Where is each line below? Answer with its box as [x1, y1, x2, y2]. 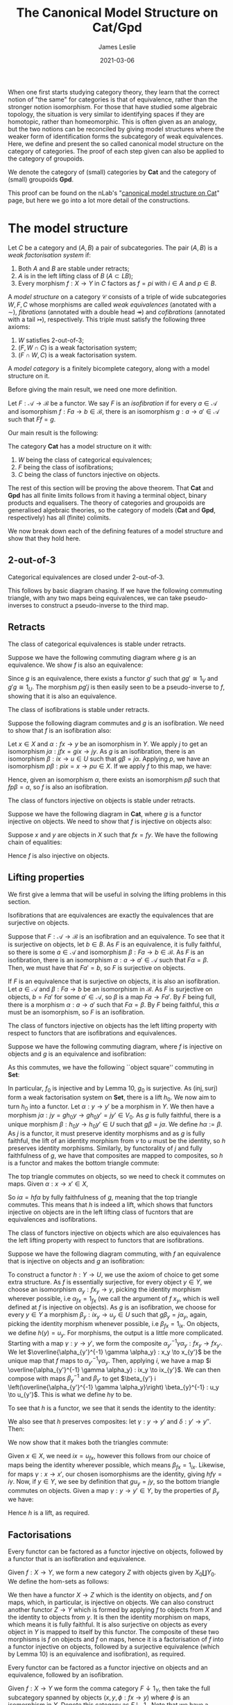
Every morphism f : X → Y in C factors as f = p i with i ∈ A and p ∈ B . [17, 279, 217, 287]
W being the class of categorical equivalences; [17, 455, 153, 464]
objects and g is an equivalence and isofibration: [8, 1049, 147, 1058]
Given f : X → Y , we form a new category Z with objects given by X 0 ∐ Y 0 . [8, 1568, 216, 1578]
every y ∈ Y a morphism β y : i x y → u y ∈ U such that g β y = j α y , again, [8, 1311, 207, 1320]
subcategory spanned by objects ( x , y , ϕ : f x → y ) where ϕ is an [8, 1693, 190, 1702]
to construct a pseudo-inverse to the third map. [33, 601, 169, 609]
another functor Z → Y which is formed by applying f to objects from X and [8, 1606, 223, 1614]
